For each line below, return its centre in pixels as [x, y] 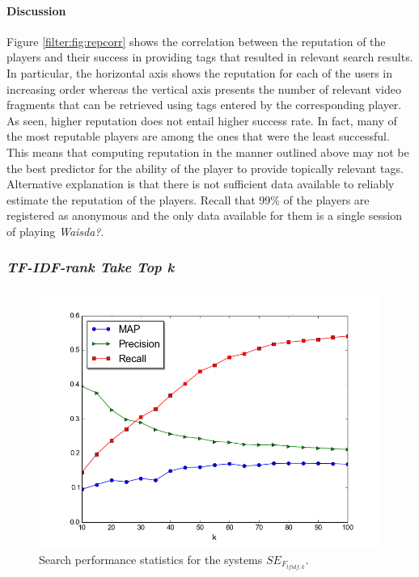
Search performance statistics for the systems [151, 559]
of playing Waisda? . [55, 231]
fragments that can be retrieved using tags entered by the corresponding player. [204, 105]
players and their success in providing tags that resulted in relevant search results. [210, 57]
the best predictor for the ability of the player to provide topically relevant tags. [205, 168]
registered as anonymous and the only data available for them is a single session [205, 215]
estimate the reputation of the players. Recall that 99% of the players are [188, 199]
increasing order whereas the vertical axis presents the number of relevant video [204, 88]
